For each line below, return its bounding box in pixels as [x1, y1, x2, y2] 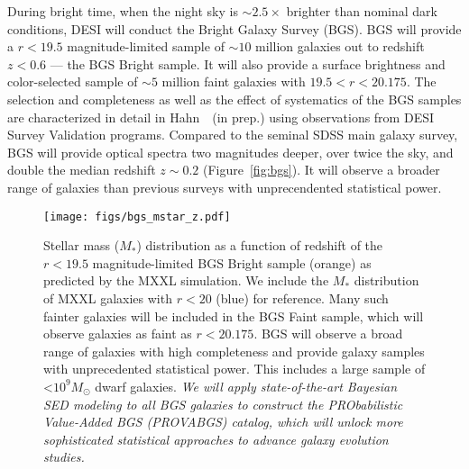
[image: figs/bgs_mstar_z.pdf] [43, 210, 231, 223]
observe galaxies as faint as [43, 324, 192, 343]
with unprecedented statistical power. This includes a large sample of [43, 359, 426, 378]
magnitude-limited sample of [67, 37, 225, 56]
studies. [43, 447, 85, 466]
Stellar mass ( [43, 236, 120, 255]
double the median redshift [7, 160, 156, 179]
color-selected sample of [7, 72, 138, 91]
